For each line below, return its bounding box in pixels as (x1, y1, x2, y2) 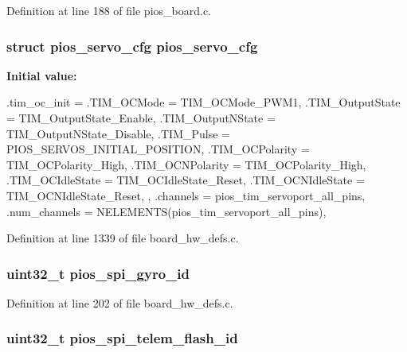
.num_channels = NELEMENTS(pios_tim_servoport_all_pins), (6, 203, 327, 219)
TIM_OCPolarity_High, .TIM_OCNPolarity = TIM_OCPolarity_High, (6, 156, 366, 172)
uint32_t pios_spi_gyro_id (6, 263, 190, 283)
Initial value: (6, 67, 77, 83)
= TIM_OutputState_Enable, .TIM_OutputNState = (6, 110, 276, 126)
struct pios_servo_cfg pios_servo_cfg (6, 36, 258, 56)
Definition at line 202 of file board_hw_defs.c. (6, 294, 233, 311)
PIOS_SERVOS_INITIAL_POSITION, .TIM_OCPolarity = (6, 141, 310, 157)
